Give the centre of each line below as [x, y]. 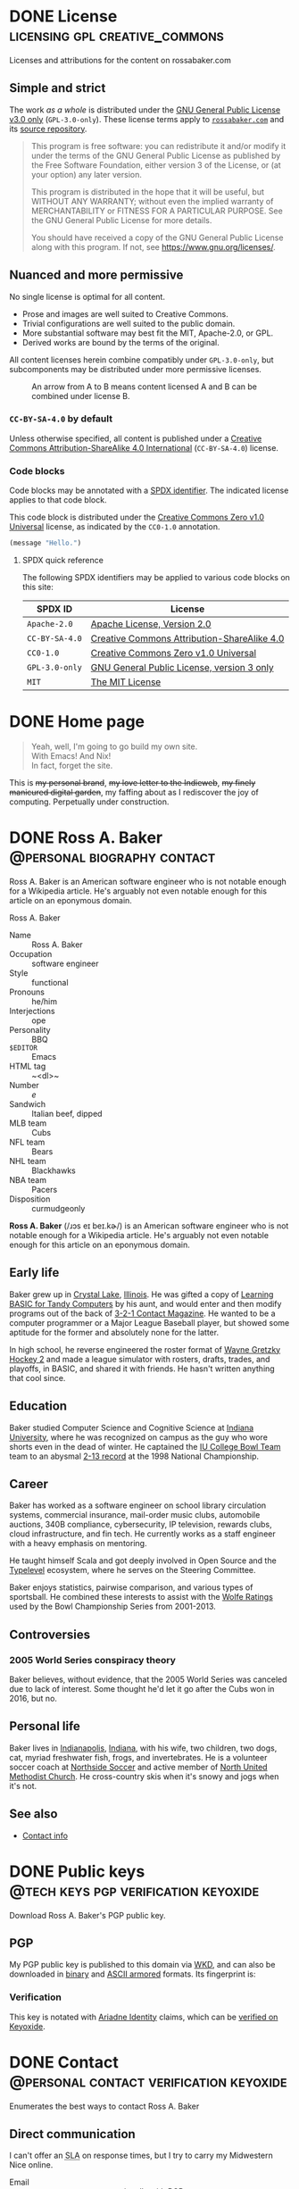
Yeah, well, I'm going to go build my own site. [114, 746]
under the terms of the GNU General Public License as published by [156, 155]
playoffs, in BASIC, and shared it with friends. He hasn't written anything [142, 1369]
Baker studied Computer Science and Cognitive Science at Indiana [132, 1427]
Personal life [45, 1726]
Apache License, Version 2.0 [151, 624]
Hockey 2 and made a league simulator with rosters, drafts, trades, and [140, 1359]
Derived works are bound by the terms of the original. [121, 342]
